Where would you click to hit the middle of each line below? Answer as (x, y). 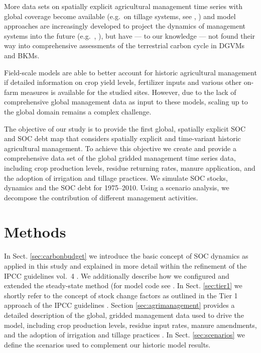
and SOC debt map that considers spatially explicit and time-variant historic (122, 138)
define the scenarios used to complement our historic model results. (107, 344)
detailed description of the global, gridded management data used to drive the (124, 315)
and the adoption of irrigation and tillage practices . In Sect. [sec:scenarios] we (125, 335)
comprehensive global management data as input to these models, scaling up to (126, 102)
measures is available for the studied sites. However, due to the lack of (128, 92)
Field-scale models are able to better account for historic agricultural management (130, 72)
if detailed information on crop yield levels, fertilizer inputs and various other (123, 82)
